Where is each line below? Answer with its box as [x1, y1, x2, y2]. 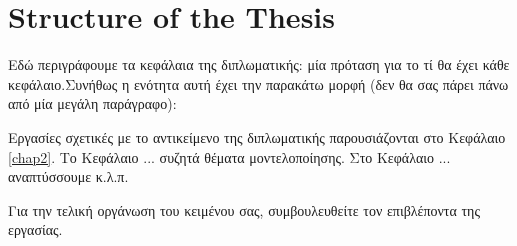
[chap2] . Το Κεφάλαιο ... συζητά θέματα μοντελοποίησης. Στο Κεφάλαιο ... [8, 146, 451, 167]
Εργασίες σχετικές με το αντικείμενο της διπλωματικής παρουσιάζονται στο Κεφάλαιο [8, 126, 506, 147]
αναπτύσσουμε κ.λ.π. [8, 166, 129, 187]
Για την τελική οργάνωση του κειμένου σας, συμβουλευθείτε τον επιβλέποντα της [8, 199, 480, 220]
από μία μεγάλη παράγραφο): [8, 93, 177, 114]
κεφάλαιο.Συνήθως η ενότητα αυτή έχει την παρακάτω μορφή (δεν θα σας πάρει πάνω [8, 73, 509, 94]
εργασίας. [8, 219, 63, 240]
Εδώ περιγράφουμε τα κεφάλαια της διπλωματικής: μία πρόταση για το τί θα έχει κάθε [8, 54, 510, 75]
